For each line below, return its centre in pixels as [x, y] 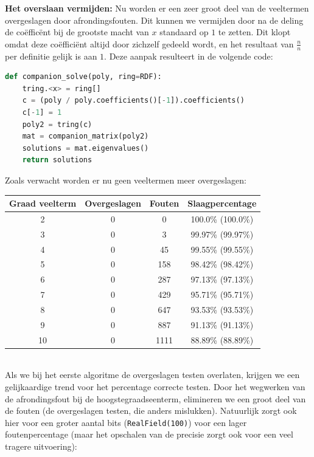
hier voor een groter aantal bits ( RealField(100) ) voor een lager [126, 422]
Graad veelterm [43, 203]
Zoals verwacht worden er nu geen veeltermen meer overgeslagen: [126, 180]
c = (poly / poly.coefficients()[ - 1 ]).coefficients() [133, 101]
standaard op [184, 32]
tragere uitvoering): [41, 446]
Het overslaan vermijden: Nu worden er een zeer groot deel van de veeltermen [157, 8]
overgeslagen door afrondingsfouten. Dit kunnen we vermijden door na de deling [154, 20]
